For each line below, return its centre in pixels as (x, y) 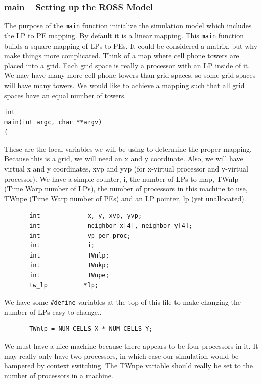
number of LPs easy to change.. (53, 311)
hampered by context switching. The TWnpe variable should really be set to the (128, 366)
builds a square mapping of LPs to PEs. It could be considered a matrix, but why (131, 45)
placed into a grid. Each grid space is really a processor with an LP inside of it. (127, 65)
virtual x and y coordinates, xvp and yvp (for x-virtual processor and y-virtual (126, 169)
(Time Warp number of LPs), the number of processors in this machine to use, (126, 188)
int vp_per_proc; (80, 236)
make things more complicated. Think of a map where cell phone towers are (122, 55)
